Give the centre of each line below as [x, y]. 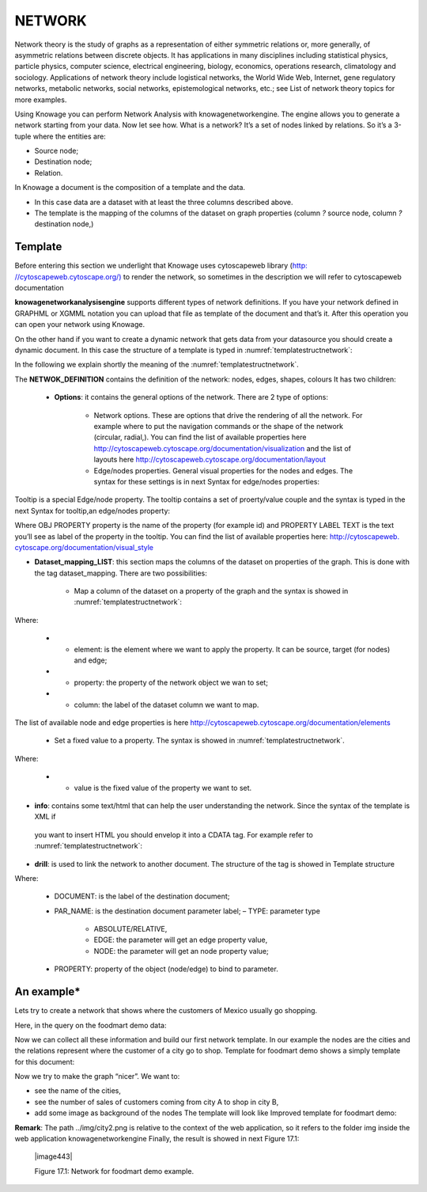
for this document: [45, 1061]
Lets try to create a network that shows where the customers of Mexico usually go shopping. [166, 1011]
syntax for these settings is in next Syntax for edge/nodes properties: [207, 481]
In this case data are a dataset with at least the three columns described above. [164, 202]
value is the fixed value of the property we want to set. [163, 788]
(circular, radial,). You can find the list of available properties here [200, 437]
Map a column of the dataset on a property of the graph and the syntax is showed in [211, 591]
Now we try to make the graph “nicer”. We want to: [97, 1076]
